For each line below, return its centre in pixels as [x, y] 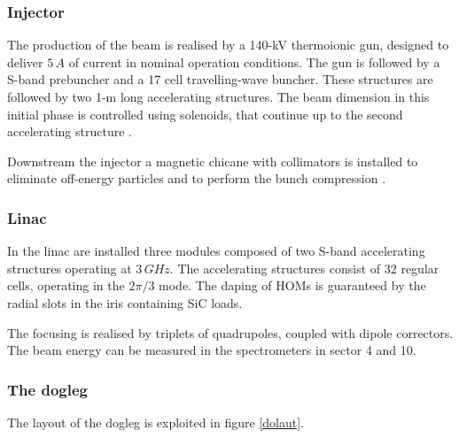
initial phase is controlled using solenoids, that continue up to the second [205, 114]
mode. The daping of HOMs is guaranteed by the [292, 285]
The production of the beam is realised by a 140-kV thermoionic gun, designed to [228, 45]
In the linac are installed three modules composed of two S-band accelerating [216, 251]
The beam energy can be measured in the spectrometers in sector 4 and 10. [212, 350]
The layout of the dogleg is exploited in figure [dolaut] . [156, 422]
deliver [25, 61]
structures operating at [70, 268]
